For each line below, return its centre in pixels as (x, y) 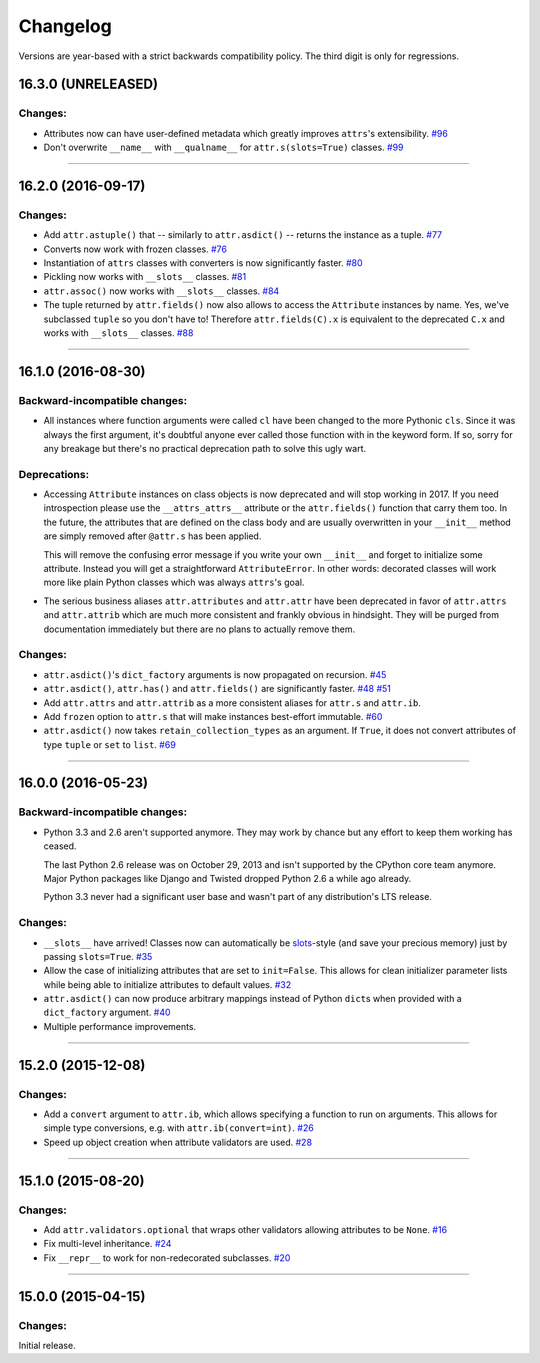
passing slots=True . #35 (98, 956)
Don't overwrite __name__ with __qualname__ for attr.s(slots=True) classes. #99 (223, 147)
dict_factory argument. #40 (107, 1012)
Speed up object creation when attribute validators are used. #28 (178, 1142)
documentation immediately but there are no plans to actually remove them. (199, 629)
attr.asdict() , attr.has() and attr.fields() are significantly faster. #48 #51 (217, 689)
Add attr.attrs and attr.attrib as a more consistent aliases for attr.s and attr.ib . (232, 702)
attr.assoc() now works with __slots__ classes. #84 (161, 291)
